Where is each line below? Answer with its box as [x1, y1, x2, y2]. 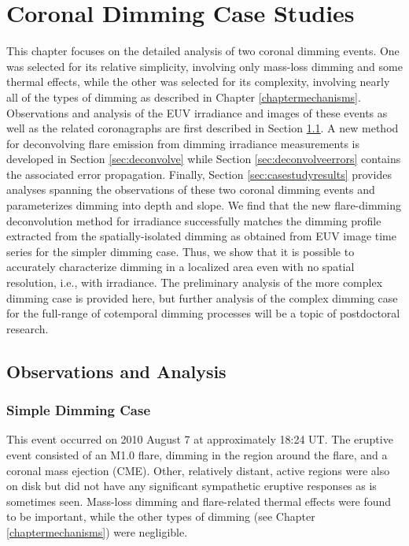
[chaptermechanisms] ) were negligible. [6, 523, 188, 540]
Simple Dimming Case [6, 400, 151, 420]
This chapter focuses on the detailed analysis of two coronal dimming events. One [6, 43, 400, 59]
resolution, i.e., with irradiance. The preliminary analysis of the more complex [6, 274, 383, 291]
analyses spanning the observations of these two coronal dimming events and [6, 181, 375, 198]
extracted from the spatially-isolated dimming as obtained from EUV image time [6, 228, 396, 244]
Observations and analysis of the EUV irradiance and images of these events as [6, 104, 388, 121]
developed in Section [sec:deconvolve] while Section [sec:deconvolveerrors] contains [6, 150, 401, 167]
